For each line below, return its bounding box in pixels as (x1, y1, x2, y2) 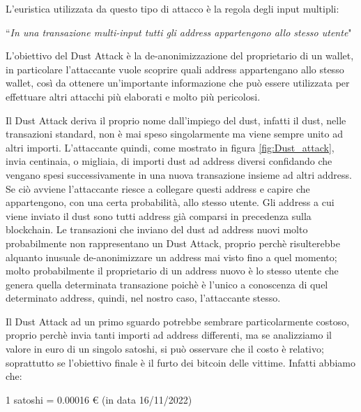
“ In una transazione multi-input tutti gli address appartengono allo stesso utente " (6, 24, 352, 39)
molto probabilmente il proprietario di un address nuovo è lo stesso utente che (6, 263, 339, 278)
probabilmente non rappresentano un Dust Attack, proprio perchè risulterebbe (6, 235, 340, 250)
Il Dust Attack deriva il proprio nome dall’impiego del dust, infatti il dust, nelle (6, 112, 346, 127)
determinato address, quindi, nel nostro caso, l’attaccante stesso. (6, 290, 281, 305)
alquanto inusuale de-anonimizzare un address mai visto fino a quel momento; (6, 249, 337, 264)
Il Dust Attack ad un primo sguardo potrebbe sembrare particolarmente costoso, (6, 314, 350, 328)
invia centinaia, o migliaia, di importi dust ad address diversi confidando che (6, 154, 332, 168)
